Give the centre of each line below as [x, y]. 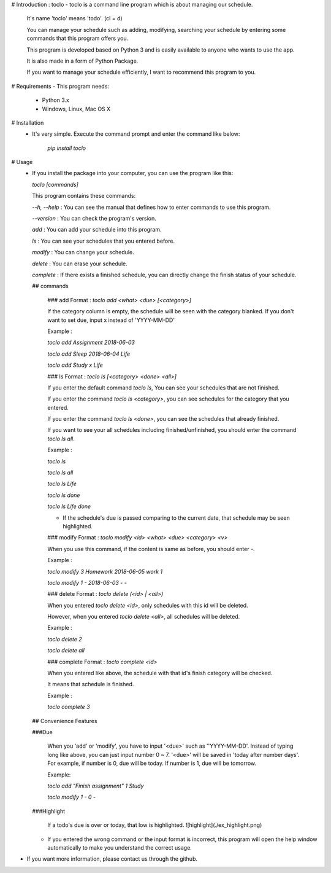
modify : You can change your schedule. [83, 253]
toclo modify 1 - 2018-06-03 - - [87, 582]
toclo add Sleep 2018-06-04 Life [89, 354]
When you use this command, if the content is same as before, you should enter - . [151, 549]
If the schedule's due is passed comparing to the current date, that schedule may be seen [177, 518]
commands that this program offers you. [78, 38]
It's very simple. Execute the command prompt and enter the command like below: [136, 134]
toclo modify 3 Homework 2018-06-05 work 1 [105, 571]
